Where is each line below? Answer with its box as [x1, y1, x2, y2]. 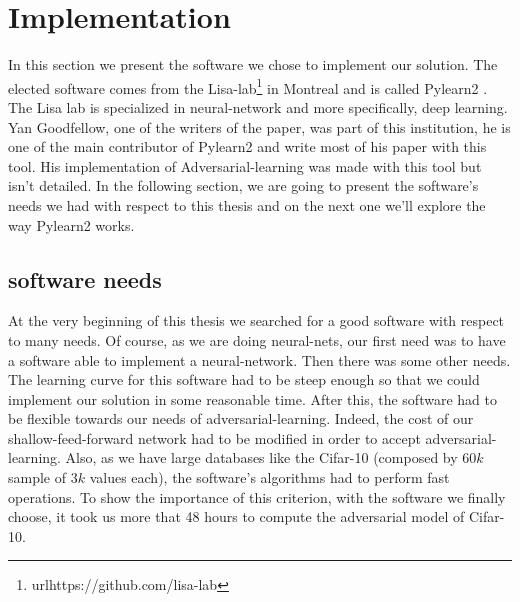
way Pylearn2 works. [8, 214, 135, 235]
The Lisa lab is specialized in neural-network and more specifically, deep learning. [8, 96, 508, 117]
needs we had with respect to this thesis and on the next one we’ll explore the [8, 194, 486, 215]
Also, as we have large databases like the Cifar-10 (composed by [65, 447, 458, 468]
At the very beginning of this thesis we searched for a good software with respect [8, 310, 505, 331]
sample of [8, 467, 67, 488]
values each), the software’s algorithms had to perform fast [89, 467, 450, 488]
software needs [8, 263, 162, 294]
